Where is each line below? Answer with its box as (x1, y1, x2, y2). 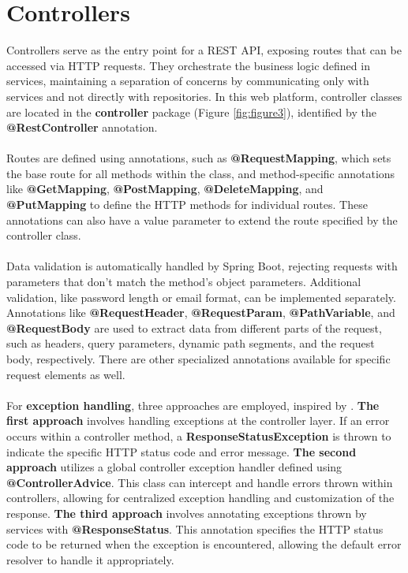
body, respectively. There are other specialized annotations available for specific (6, 351, 391, 366)
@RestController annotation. (6, 119, 158, 136)
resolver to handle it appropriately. (6, 551, 174, 567)
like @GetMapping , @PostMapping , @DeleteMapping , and (6, 180, 324, 197)
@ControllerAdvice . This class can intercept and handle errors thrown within (6, 474, 393, 490)
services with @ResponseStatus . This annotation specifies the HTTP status (6, 520, 384, 537)
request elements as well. (6, 366, 125, 382)
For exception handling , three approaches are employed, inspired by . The (6, 396, 380, 413)
